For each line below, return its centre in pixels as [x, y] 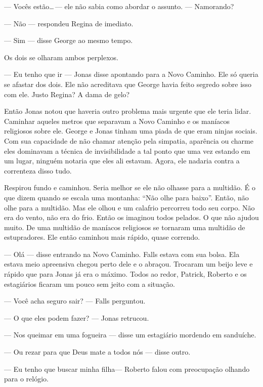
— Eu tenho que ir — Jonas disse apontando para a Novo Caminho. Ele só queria [131, 74]
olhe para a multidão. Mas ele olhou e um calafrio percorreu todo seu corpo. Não [129, 207]
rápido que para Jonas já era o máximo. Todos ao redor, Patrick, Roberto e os [125, 274]
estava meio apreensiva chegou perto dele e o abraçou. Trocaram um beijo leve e [128, 264]
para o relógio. [26, 379]
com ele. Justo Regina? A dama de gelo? [67, 94]
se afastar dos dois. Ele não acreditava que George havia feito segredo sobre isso [128, 84]
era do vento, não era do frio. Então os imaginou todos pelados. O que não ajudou [131, 217]
